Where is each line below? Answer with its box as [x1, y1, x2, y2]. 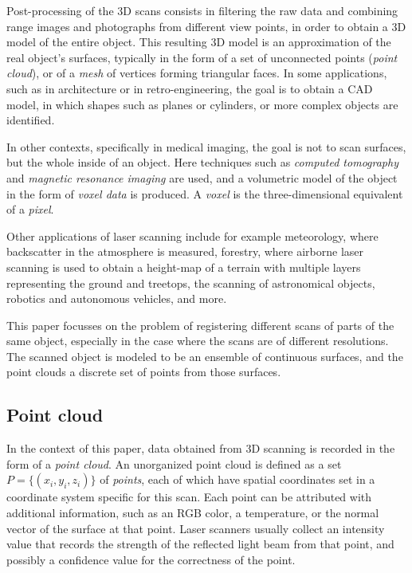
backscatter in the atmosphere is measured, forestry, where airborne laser [6, 243, 364, 260]
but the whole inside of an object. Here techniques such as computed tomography [6, 154, 398, 171]
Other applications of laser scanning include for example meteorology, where [6, 227, 379, 244]
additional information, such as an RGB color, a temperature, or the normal [6, 504, 379, 521]
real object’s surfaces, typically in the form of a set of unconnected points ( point [6, 49, 398, 65]
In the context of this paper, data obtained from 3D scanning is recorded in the [6, 440, 395, 457]
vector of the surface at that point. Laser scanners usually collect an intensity [6, 520, 385, 536]
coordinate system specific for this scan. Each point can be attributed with [6, 489, 372, 505]
